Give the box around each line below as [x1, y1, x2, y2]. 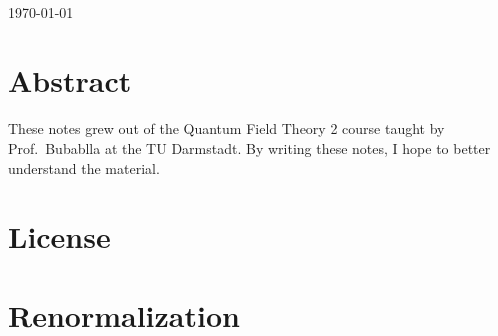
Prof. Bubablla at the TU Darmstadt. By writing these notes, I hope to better [8, 137, 491, 158]
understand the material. [8, 157, 160, 178]
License [8, 216, 111, 257]
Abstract [8, 60, 132, 101]
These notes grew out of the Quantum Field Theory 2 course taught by [8, 118, 445, 139]
